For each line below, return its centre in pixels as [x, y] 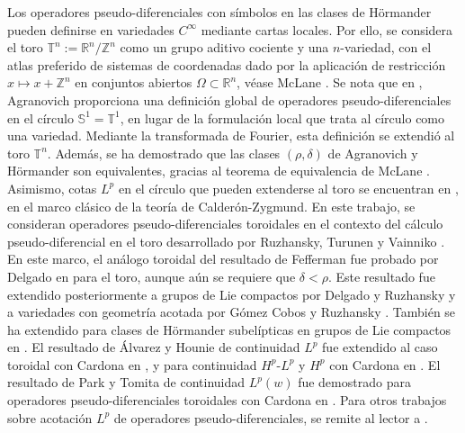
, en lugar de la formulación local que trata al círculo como [282, 117]
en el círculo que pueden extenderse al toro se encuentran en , [288, 188]
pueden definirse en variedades [91, 29]
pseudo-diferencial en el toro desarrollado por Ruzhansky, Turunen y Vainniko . [226, 241]
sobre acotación [50, 417]
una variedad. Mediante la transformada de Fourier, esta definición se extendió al [231, 135]
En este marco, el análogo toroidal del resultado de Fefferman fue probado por [223, 259]
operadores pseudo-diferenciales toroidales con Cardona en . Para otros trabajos [227, 400]
